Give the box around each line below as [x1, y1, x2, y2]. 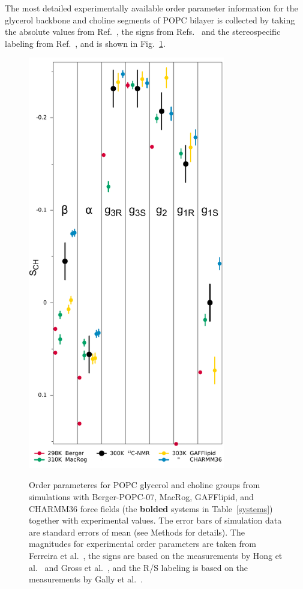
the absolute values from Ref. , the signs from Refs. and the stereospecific [5, 25, 281, 38]
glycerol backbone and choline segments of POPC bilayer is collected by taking [5, 13, 295, 26]
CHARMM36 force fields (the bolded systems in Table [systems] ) [29, 502, 273, 515]
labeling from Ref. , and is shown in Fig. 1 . [5, 37, 166, 49]
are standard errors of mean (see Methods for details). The [29, 525, 245, 538]
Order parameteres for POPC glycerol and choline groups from [29, 479, 260, 491]
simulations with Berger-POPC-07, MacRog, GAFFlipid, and [29, 490, 254, 503]
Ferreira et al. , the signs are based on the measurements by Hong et [29, 549, 283, 561]
